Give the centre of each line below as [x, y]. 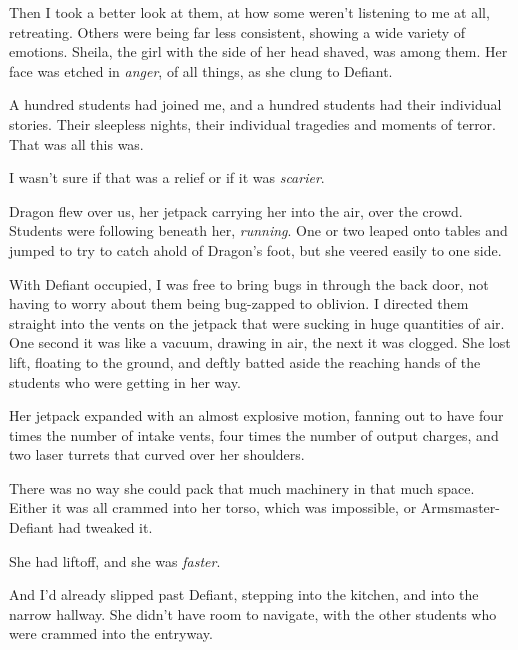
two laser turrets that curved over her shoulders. [157, 454]
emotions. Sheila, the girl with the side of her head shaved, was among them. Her [258, 51]
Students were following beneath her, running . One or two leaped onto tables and [258, 230]
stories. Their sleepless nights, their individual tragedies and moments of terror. [253, 123]
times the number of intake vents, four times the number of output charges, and [254, 434]
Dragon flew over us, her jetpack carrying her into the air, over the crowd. [236, 210]
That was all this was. [76, 143]
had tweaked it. [105, 527]
